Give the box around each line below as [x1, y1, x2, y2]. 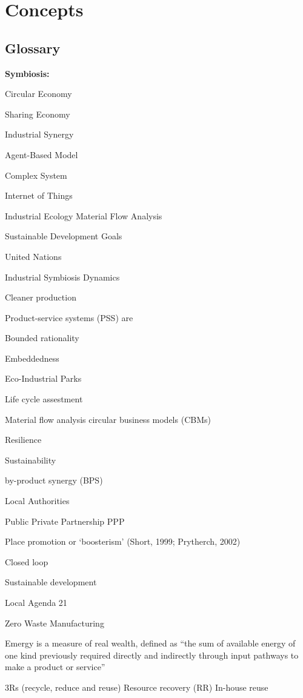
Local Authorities [5, 494, 70, 507]
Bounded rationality [5, 331, 79, 344]
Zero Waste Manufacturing [5, 616, 104, 629]
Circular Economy [5, 87, 72, 100]
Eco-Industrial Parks [5, 372, 82, 385]
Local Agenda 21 [5, 596, 67, 609]
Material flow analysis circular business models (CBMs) [5, 413, 211, 425]
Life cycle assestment [5, 393, 83, 405]
